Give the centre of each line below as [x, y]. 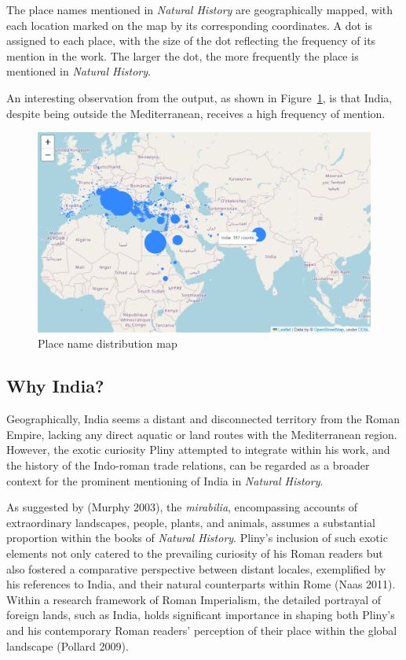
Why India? [55, 386]
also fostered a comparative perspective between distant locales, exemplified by [196, 568]
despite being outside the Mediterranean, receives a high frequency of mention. [196, 113]
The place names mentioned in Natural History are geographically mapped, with [200, 9]
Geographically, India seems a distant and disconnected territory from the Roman [203, 419]
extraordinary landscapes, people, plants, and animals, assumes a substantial [191, 522]
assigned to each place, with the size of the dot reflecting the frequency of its [191, 41]
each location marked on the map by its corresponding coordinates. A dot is [189, 25]
